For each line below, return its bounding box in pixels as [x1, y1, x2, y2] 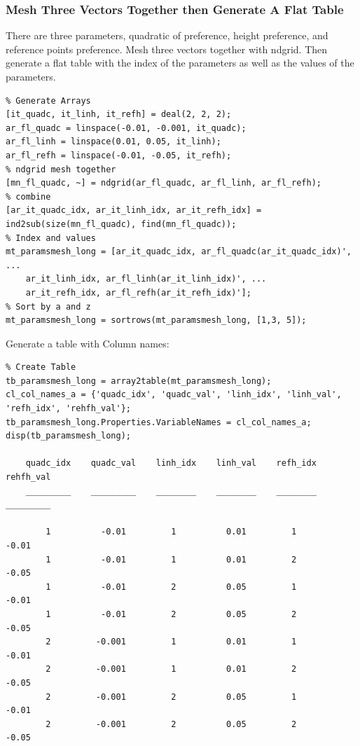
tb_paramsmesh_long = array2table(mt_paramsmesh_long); [6, 375, 272, 386]
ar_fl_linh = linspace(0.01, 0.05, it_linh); [6, 137, 221, 147]
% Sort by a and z [6, 301, 91, 312]
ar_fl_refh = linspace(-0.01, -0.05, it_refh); [6, 150, 232, 160]
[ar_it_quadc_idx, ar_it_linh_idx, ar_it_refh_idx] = [6, 205, 262, 216]
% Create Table [6, 362, 76, 373]
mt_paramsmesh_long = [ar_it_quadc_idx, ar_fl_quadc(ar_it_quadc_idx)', [6, 247, 352, 257]
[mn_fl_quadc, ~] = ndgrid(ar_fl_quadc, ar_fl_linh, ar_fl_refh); [6, 178, 322, 188]
